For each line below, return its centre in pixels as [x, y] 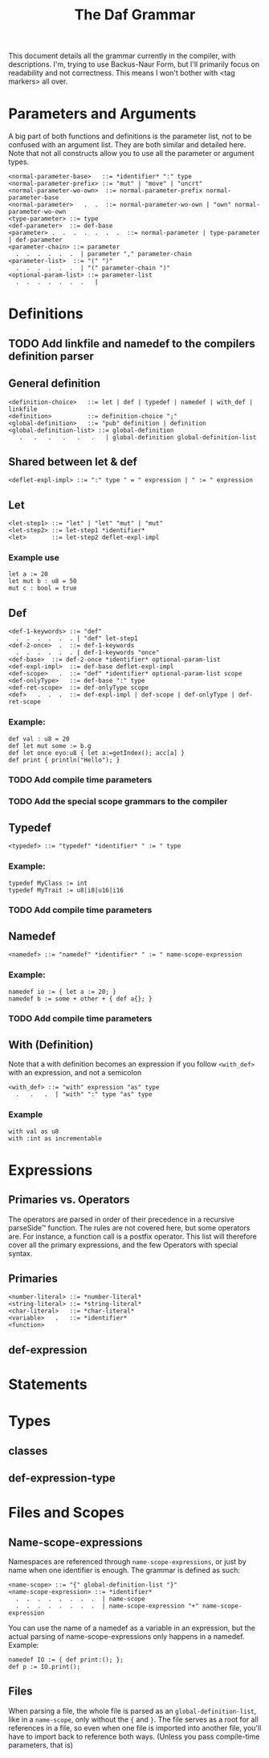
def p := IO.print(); [45, 1666]
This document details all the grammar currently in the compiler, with [122, 56]
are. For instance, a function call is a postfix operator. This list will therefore [132, 1236]
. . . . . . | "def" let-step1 [77, 639]
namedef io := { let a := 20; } [62, 992]
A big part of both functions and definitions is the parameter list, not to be [130, 136]
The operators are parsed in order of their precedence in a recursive [121, 1219]
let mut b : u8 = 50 [43, 581]
